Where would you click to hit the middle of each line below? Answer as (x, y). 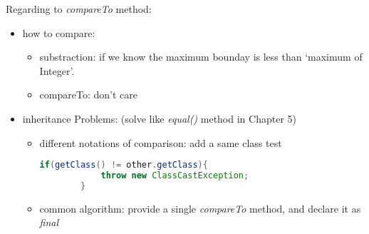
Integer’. (57, 70)
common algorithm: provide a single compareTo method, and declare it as (200, 208)
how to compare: (59, 32)
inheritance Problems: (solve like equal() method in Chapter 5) (159, 118)
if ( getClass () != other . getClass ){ (124, 165)
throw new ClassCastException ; (175, 176)
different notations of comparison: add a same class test (161, 142)
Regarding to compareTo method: (79, 9)
